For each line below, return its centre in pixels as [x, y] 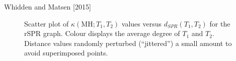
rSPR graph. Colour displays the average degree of [102, 33]
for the [220, 23]
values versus [141, 23]
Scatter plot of [47, 23]
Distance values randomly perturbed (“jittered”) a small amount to [128, 43]
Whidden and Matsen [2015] [48, 6]
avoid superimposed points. [66, 53]
